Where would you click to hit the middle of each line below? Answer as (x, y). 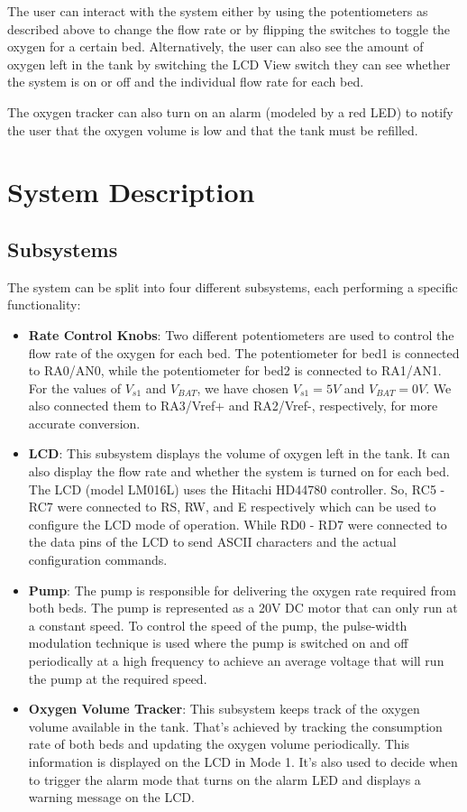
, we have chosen (243, 388)
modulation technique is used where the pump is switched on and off (218, 643)
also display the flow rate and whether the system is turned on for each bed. (239, 471)
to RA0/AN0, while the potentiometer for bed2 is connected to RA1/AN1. (235, 370)
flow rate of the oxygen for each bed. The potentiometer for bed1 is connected (244, 352)
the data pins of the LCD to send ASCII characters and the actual (212, 542)
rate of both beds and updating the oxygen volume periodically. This (219, 744)
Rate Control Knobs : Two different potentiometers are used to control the (241, 334)
